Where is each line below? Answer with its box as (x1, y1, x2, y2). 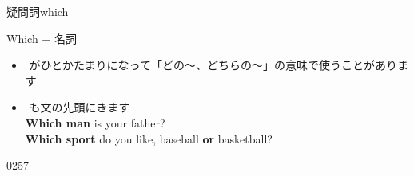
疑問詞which (6, 3, 69, 19)
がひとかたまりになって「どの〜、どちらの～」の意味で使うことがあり (29, 57, 397, 73)
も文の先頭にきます (29, 99, 130, 115)
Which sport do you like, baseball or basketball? (25, 130, 273, 147)
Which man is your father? (25, 114, 165, 131)
